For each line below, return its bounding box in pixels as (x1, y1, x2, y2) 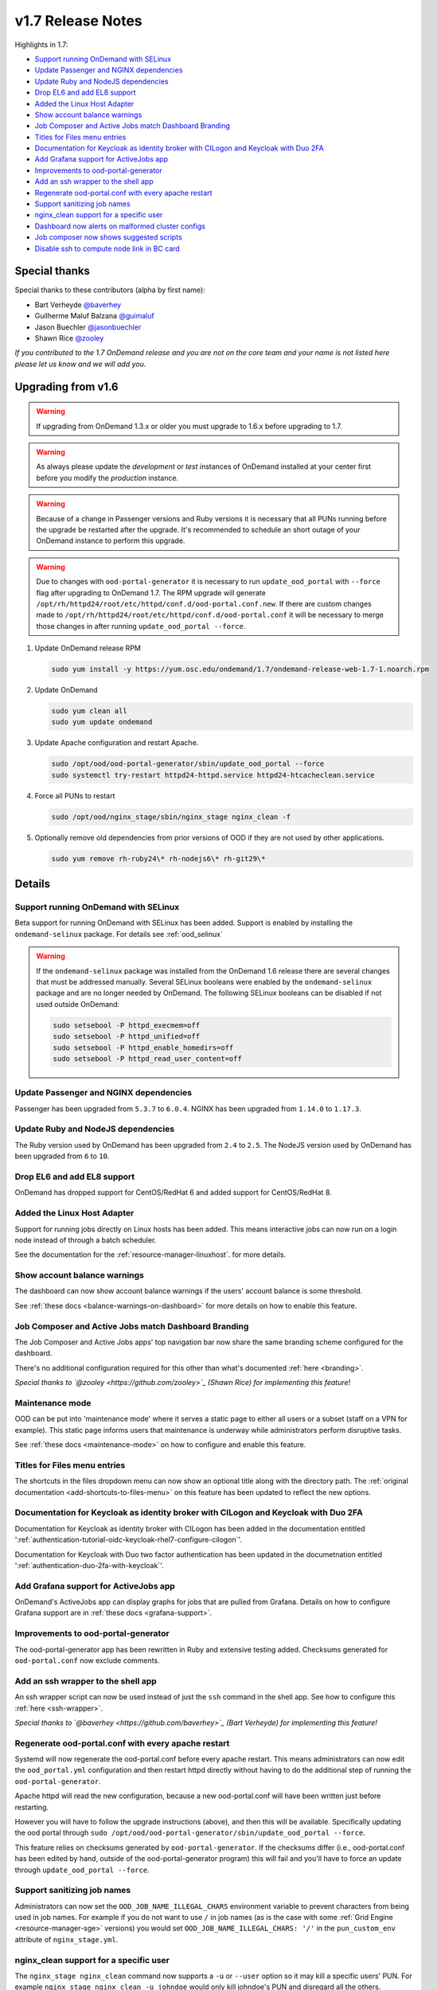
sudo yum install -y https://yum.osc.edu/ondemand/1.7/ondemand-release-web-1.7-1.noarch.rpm (51, 665, 430, 674)
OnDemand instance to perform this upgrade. (36, 536, 185, 545)
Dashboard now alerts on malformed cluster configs (34, 221, 206, 231)
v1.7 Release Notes (14, 12, 142, 29)
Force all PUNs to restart (34, 790, 115, 800)
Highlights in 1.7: (14, 40, 68, 49)
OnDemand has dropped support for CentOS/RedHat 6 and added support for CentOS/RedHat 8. (14, 1188, 332, 1197)
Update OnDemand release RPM (34, 643, 141, 653)
